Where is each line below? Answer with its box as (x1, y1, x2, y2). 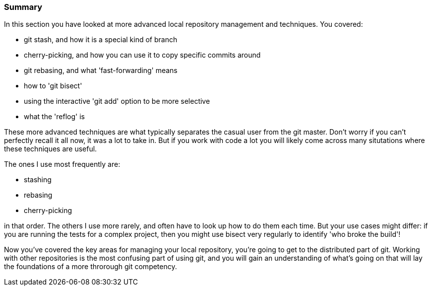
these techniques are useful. (4, 145, 97, 153)
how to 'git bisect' (24, 81, 82, 90)
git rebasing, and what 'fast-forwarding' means (24, 66, 178, 75)
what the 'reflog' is (24, 112, 85, 121)
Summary (4, 2, 43, 12)
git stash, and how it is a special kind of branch (24, 35, 178, 44)
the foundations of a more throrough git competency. (4, 262, 177, 271)
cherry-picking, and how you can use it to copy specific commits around (24, 51, 261, 60)
